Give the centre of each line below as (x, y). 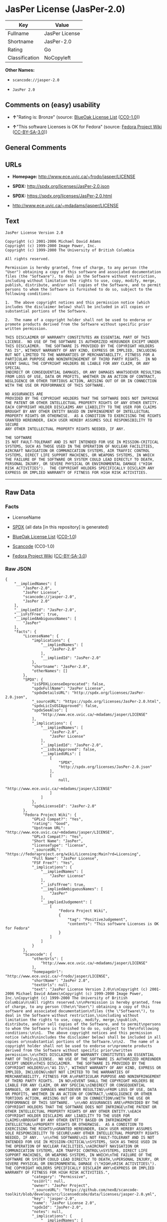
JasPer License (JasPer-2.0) (65, 9)
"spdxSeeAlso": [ (50, 710)
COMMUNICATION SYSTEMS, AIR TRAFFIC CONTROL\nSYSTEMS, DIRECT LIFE (77, 1150)
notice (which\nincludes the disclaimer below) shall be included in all (83, 1037)
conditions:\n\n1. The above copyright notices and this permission (79, 1033)
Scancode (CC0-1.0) (33, 546)
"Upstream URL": (48, 828)
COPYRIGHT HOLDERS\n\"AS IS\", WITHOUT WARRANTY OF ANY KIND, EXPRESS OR (83, 1068)
